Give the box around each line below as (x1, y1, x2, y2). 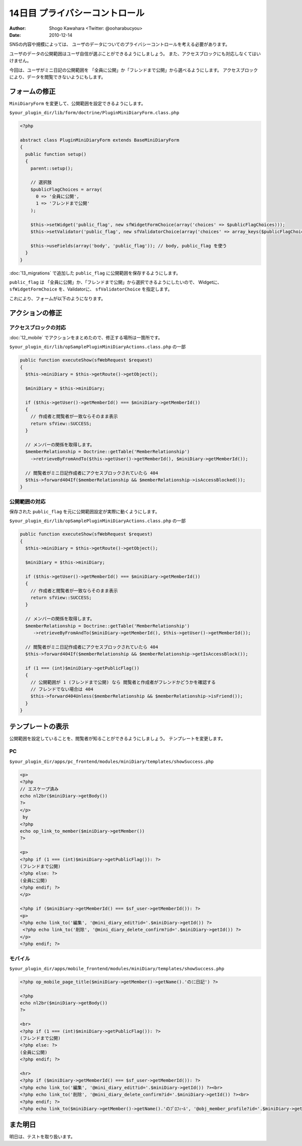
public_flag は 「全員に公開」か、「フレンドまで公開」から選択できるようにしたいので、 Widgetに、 (9, 279, 222, 285)
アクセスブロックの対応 (9, 324, 66, 331)
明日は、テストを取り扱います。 (9, 1133, 75, 1140)
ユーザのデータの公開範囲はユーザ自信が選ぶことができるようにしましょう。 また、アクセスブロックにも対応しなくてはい (9, 50, 261, 56)
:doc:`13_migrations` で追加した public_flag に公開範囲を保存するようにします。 (9, 270, 181, 276)
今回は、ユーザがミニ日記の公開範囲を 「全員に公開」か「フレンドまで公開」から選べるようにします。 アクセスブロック (9, 67, 258, 73)
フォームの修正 (9, 87, 56, 96)
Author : (9, 25, 26, 31)
